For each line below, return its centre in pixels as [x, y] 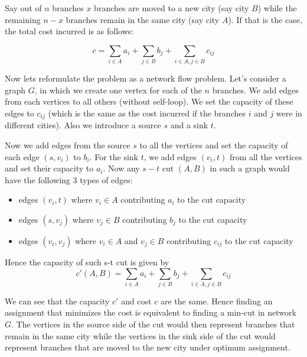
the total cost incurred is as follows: [69, 31]
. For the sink [114, 156]
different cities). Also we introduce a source [83, 125]
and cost [136, 301]
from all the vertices [266, 156]
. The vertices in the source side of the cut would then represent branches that [153, 324]
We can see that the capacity [57, 301]
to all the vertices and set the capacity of [214, 145]
